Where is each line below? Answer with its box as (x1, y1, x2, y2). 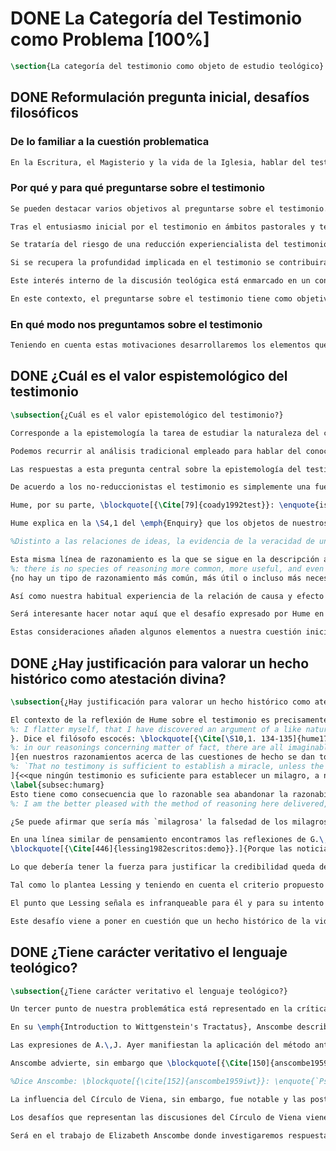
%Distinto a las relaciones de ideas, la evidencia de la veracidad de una (10, 537, 333, 547)
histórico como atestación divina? (10, 670, 227, 687)
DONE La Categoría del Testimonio (10, 7, 303, 30)
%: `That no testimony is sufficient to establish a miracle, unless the (10, 762, 325, 772)
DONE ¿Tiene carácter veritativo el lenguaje (10, 944, 288, 961)
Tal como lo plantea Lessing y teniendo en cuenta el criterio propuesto (10, 880, 325, 891)
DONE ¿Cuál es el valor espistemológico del (10, 368, 288, 385)
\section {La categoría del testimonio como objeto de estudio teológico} (10, 61, 325, 71)
